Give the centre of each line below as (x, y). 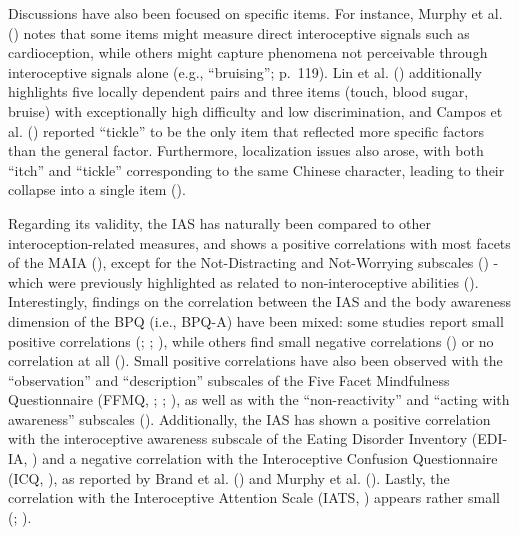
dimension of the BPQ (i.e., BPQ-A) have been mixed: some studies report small (256, 320)
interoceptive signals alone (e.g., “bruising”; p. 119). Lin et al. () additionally (245, 71)
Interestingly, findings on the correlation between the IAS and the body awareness (259, 301)
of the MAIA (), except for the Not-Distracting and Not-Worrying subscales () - (253, 262)
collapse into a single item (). (97, 189)
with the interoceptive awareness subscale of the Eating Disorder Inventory (238, 438)
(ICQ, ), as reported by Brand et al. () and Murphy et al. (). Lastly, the (229, 477)
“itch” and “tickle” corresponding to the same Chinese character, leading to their (256, 169)
